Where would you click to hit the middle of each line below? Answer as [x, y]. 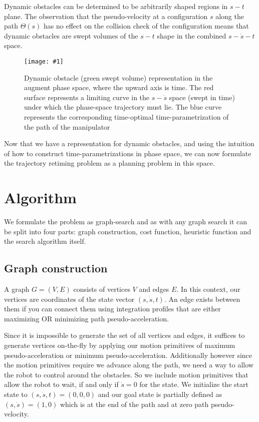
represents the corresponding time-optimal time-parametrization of [126, 117]
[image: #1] [44, 61]
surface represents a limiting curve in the [87, 97]
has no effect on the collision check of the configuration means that [146, 26]
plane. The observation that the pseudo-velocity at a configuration [106, 16]
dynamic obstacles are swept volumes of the [71, 35]
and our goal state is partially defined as [160, 394]
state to [16, 394]
